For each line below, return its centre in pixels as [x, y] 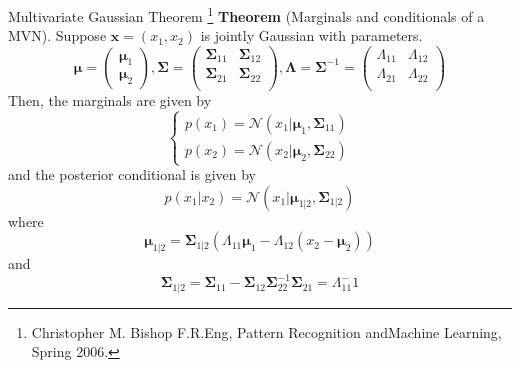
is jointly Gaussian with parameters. [311, 35]
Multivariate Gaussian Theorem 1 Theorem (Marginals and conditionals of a [246, 14]
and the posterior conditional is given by [132, 174]
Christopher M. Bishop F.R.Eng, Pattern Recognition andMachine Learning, [266, 331]
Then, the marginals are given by [110, 99]
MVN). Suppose [57, 35]
